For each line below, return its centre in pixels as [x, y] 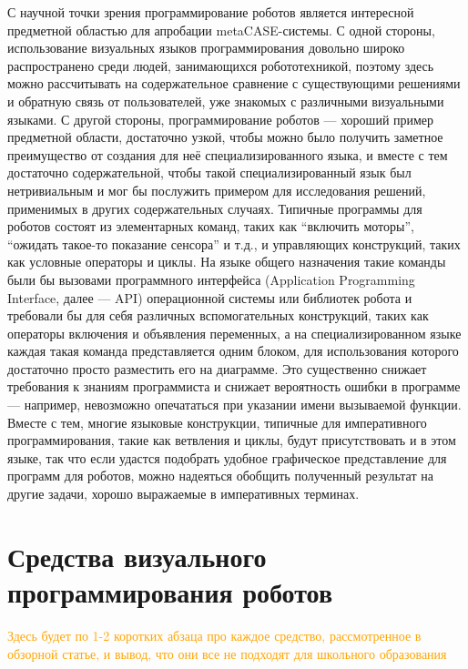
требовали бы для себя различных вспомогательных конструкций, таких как [218, 315]
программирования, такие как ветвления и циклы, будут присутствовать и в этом [232, 440]
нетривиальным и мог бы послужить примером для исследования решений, [217, 190]
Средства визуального [137, 556]
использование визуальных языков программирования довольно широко [206, 48]
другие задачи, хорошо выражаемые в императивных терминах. [183, 494]
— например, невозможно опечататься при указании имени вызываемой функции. [234, 405]
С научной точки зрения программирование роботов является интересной [211, 12]
